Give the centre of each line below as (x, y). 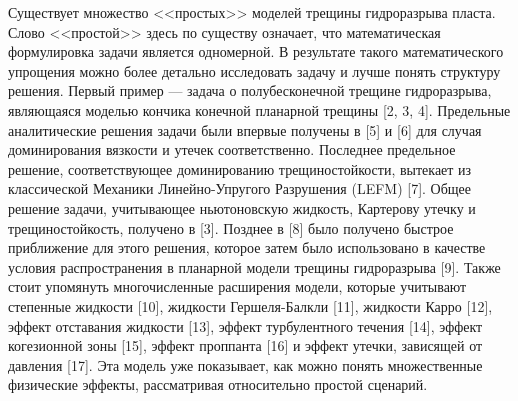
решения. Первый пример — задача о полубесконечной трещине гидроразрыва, (250, 90)
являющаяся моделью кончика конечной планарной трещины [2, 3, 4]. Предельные (259, 109)
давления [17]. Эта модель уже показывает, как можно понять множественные (245, 364)
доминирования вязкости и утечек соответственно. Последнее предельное (232, 149)
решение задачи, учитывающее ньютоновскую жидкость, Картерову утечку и (242, 207)
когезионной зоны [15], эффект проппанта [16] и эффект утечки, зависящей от (245, 345)
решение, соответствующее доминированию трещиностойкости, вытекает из (240, 168)
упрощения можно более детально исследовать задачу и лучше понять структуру (254, 70)
